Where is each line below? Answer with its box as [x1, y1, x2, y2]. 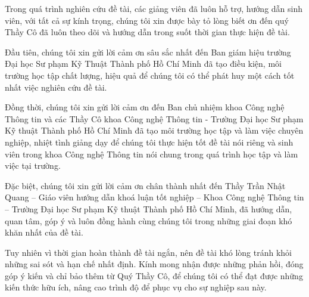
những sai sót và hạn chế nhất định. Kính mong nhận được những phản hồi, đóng [5, 258, 304, 270]
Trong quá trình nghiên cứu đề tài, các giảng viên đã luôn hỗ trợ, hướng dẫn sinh [5, 2, 302, 14]
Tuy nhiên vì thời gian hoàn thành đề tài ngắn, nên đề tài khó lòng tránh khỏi [5, 246, 292, 258]
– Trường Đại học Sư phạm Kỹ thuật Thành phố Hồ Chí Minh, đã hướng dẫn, [5, 202, 292, 215]
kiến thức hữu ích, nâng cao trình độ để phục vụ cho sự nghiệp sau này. [5, 281, 267, 293]
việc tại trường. [5, 159, 61, 172]
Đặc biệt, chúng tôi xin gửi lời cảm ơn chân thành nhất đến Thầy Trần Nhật [5, 179, 286, 191]
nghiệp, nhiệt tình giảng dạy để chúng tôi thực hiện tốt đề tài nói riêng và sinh [5, 135, 294, 148]
